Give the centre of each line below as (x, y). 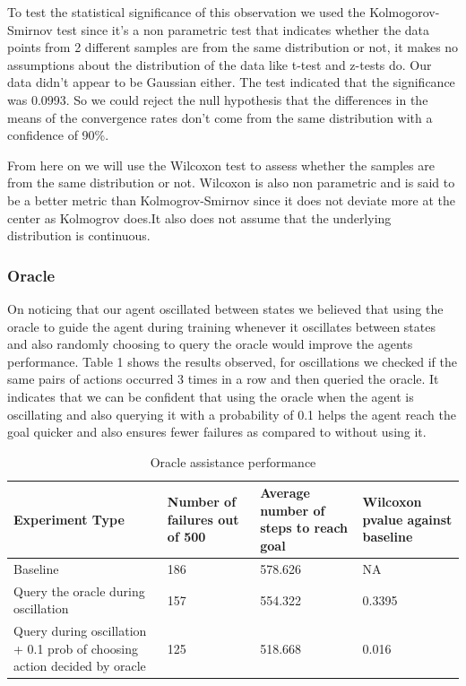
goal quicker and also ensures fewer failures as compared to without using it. (217, 432)
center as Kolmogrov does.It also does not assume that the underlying (199, 217)
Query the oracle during (79, 590)
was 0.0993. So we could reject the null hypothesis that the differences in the (218, 99)
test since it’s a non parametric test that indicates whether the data (243, 29)
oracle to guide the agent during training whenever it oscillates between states (221, 326)
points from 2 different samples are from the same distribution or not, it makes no (233, 47)
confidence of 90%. (58, 135)
